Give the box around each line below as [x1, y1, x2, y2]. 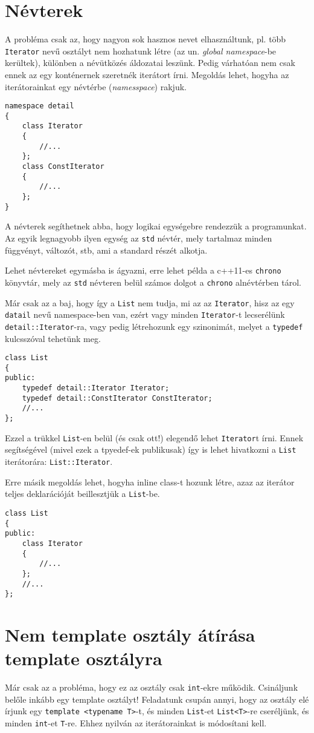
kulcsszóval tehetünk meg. [5, 332, 101, 344]
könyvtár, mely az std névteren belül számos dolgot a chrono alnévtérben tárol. [5, 275, 301, 288]
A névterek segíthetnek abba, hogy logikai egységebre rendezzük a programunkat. [5, 220, 307, 232]
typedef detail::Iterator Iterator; [22, 384, 170, 393]
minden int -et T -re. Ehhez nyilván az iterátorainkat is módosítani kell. [5, 717, 267, 729]
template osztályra [5, 646, 162, 671]
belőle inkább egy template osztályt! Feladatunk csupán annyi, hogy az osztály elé [5, 692, 309, 705]
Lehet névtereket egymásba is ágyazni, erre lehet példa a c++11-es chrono [5, 264, 281, 277]
